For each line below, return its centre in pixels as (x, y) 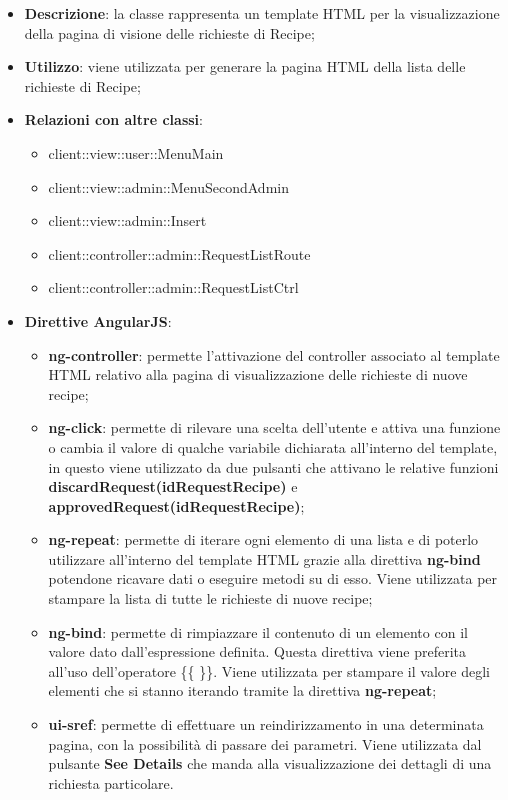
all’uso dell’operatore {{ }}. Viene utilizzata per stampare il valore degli (269, 670)
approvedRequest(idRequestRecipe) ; (176, 505)
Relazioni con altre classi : (113, 119)
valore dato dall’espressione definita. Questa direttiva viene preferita (257, 651)
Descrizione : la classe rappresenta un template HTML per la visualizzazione (262, 13)
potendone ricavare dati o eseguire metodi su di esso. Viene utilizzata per (273, 578)
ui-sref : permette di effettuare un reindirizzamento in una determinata (266, 724)
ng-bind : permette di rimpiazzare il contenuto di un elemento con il (258, 631)
